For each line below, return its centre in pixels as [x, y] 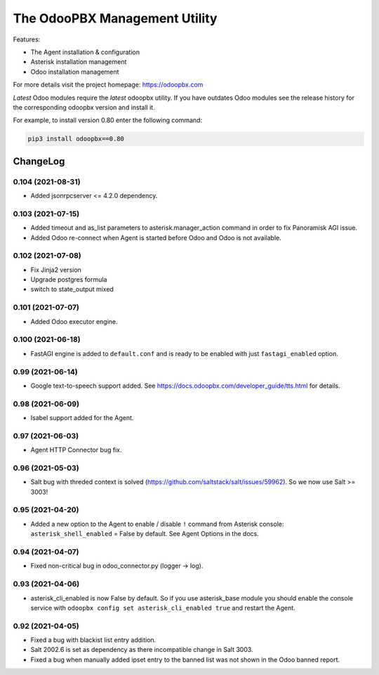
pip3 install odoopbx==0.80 [76, 139]
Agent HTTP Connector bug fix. [76, 450]
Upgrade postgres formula [69, 280]
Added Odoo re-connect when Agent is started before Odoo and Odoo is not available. [156, 237]
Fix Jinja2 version [56, 270]
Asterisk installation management [79, 62]
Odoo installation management [75, 72]
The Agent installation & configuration [85, 52]
